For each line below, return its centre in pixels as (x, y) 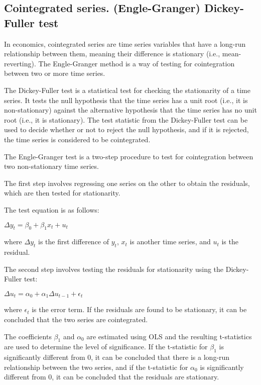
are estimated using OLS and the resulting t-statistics (169, 336)
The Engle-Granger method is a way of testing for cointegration (137, 63)
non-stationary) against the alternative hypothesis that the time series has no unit (130, 110)
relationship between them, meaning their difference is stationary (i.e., (112, 54)
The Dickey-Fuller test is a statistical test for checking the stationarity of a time (127, 90)
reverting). (20, 63)
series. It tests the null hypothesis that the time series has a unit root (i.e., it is (126, 100)
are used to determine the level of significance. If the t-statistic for (106, 347)
